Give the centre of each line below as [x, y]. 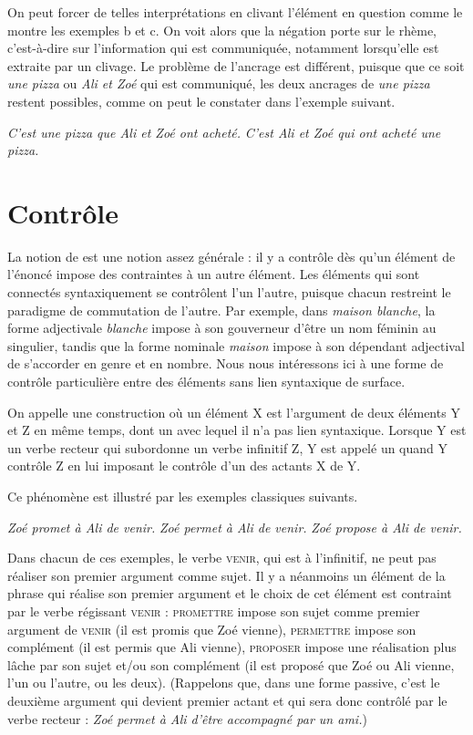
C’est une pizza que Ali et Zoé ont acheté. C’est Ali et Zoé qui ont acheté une [224, 132]
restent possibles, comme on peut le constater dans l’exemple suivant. [201, 101]
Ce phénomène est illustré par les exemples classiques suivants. [183, 496]
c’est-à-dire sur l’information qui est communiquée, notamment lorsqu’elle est [223, 48]
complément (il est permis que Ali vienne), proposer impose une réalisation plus [232, 647]
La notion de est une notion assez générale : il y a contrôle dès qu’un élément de [231, 256]
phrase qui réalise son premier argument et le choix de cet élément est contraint [230, 593]
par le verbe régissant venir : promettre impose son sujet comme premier [214, 611]
